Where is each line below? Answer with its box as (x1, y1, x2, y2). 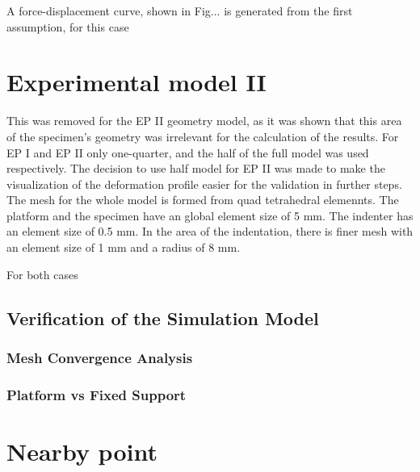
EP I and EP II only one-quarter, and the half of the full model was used (6, 144, 369, 161)
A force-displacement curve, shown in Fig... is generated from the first (6, 2, 353, 19)
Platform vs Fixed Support (6, 384, 187, 404)
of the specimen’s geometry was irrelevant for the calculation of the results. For (6, 127, 399, 144)
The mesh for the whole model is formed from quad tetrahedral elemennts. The (6, 191, 399, 208)
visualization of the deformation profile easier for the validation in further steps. (6, 175, 402, 192)
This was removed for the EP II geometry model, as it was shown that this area (6, 112, 402, 129)
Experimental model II (6, 65, 267, 98)
